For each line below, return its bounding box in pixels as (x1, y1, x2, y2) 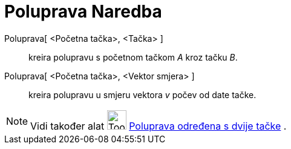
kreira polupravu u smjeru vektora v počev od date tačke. (28, 89, 257, 100)
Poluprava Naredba (4, 1, 162, 22)
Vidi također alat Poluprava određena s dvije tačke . (30, 119, 287, 132)
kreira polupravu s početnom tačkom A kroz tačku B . (28, 51, 238, 62)
